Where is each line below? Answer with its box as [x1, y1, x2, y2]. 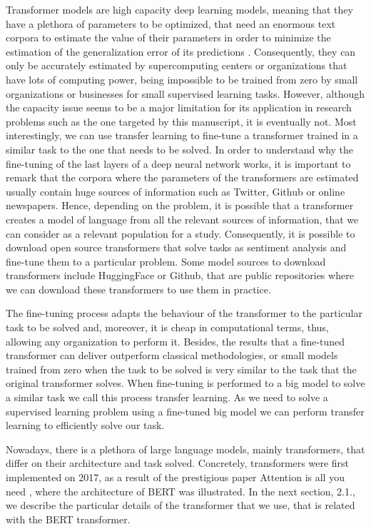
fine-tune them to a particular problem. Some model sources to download [6, 253, 326, 268]
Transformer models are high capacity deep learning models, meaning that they [6, 2, 353, 16]
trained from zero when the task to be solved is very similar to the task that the [6, 361, 357, 376]
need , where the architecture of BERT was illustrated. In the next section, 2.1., [6, 483, 355, 498]
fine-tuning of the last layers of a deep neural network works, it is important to [6, 156, 351, 171]
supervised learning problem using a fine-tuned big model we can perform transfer [6, 403, 365, 418]
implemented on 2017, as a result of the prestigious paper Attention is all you [6, 470, 345, 484]
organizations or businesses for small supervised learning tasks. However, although [6, 86, 365, 101]
